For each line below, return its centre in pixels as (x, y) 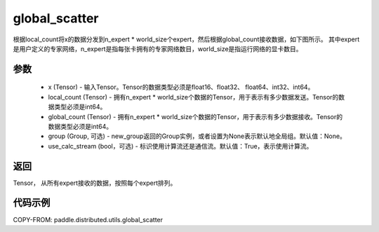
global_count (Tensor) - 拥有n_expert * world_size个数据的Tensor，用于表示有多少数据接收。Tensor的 (195, 116)
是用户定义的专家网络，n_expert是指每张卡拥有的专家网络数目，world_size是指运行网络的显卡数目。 (158, 48)
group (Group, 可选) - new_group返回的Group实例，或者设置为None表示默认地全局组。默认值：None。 (197, 136)
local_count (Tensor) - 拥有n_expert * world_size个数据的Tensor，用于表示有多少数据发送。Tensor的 (193, 97)
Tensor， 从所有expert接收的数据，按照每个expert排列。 (95, 183)
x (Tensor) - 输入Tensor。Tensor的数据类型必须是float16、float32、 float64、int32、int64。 (181, 87)
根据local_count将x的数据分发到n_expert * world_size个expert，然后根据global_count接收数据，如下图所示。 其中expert (186, 39)
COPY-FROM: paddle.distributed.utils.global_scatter (88, 219)
